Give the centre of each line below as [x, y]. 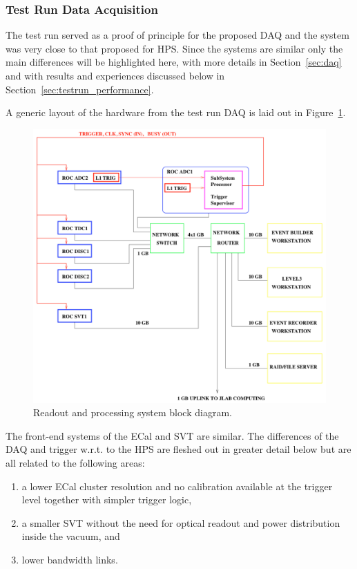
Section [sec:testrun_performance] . [80, 89]
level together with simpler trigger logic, [107, 500]
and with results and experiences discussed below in [115, 75]
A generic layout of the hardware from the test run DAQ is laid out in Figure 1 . [176, 112]
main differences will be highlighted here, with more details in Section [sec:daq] [174, 62]
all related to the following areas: [75, 463]
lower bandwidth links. [70, 559]
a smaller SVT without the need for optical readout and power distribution [181, 522]
